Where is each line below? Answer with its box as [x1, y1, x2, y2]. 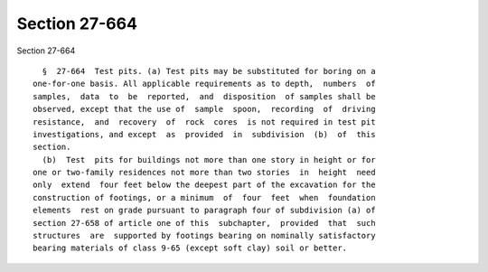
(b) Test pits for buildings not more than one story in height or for [42, 155, 376, 164]
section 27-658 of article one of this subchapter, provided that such [33, 218, 376, 228]
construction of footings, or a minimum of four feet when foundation [33, 192, 376, 202]
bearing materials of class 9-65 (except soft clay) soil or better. [33, 243, 348, 253]
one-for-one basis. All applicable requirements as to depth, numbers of [33, 79, 376, 89]
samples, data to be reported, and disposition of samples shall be [33, 91, 376, 101]
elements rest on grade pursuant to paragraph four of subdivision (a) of [33, 205, 376, 216]
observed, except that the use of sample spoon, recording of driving [33, 104, 376, 115]
